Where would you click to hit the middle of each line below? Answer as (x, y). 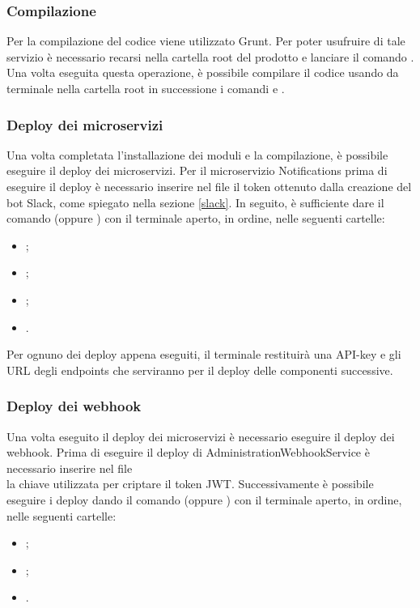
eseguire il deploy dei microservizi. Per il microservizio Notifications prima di (197, 170)
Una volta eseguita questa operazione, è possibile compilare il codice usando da (203, 72)
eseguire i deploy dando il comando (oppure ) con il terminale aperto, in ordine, (204, 499)
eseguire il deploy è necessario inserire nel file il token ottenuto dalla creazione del (209, 186)
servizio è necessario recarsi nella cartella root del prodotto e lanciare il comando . (210, 56)
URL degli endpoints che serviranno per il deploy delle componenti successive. (200, 370)
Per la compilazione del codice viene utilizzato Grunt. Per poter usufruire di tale (206, 41)
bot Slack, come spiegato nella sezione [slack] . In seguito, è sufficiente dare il (195, 202)
